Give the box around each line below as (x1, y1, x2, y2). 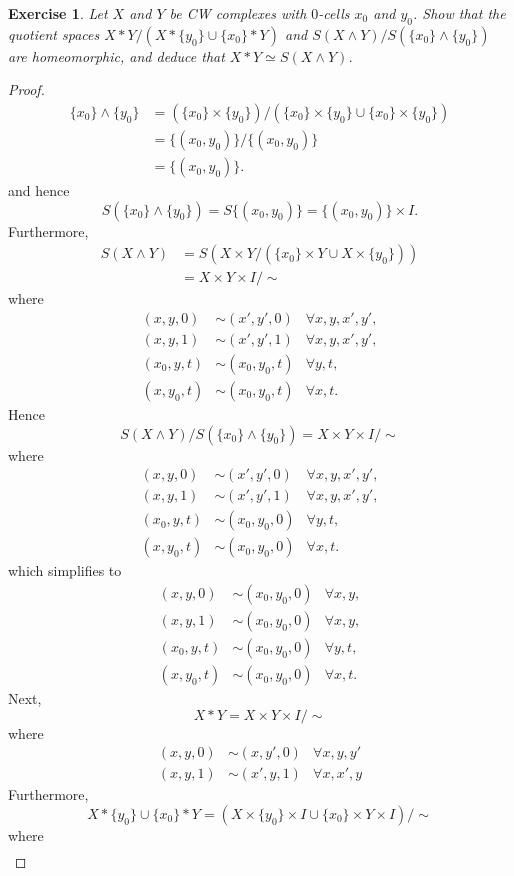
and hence (8, 180, 70, 201)
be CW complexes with (169, 3, 307, 23)
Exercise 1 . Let (8, 3, 108, 23)
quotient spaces (8, 23, 100, 44)
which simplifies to (8, 560, 122, 581)
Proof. (8, 79, 45, 100)
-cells (318, 3, 350, 23)
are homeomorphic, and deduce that (8, 45, 225, 66)
